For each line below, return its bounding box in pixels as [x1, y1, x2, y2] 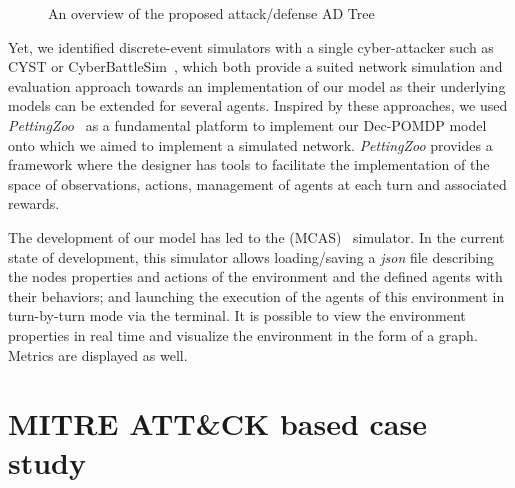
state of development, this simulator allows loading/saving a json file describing [8, 246, 495, 267]
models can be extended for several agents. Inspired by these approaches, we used [8, 95, 508, 116]
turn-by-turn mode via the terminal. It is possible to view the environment [8, 305, 466, 326]
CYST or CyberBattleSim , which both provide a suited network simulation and [8, 56, 503, 77]
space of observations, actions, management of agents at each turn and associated [8, 173, 507, 194]
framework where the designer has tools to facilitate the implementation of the [8, 154, 490, 175]
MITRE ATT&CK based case [8, 403, 427, 444]
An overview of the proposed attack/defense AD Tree [48, 3, 375, 23]
